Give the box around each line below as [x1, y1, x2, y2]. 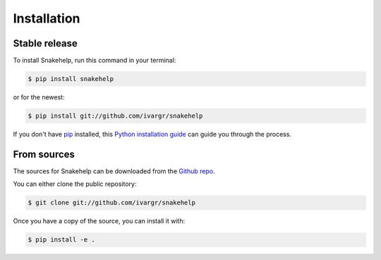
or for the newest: [13, 93, 65, 101]
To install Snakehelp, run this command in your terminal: [13, 56, 176, 65]
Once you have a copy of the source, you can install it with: [13, 217, 186, 225]
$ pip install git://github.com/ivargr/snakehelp [28, 112, 203, 120]
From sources [13, 148, 75, 160]
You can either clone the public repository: [13, 180, 137, 188]
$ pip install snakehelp [28, 75, 114, 83]
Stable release [13, 37, 78, 49]
